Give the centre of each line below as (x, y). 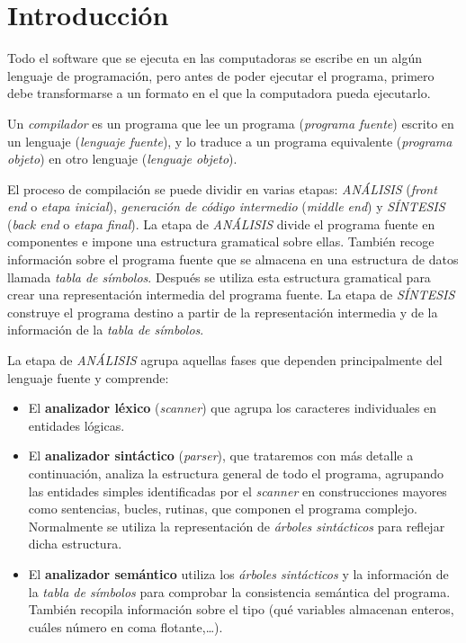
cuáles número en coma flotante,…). (125, 626)
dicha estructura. (75, 544)
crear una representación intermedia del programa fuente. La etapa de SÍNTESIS (231, 295)
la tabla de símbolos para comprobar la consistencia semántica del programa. (239, 591)
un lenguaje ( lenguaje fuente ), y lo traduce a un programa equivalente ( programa (230, 141)
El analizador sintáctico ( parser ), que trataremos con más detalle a (221, 455)
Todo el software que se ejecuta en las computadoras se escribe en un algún (215, 58)
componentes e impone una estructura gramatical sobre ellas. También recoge (221, 241)
